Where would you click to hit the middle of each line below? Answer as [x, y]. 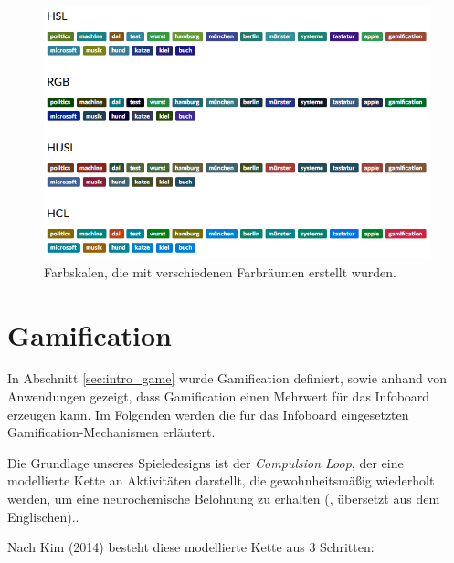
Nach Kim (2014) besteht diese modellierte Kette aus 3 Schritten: [191, 547]
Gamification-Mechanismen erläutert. [111, 432]
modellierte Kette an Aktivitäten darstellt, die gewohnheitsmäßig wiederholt [221, 480]
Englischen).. [43, 516]
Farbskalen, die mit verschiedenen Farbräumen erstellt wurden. [220, 271]
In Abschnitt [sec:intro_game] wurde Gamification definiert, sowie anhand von [227, 378]
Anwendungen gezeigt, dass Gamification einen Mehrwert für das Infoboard [219, 396]
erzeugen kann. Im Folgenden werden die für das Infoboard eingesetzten [208, 414]
